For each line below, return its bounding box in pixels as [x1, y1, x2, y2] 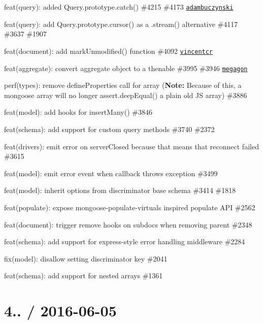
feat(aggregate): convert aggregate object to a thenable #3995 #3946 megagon [4, 62, 248, 73]
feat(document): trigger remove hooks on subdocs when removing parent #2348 [4, 219, 252, 230]
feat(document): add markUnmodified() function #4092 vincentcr [4, 45, 213, 56]
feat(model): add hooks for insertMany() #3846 [4, 107, 152, 117]
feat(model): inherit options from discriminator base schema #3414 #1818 [4, 185, 236, 196]
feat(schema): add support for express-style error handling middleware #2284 [4, 236, 245, 247]
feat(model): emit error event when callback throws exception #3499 [4, 168, 218, 178]
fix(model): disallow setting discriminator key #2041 [4, 253, 168, 264]
